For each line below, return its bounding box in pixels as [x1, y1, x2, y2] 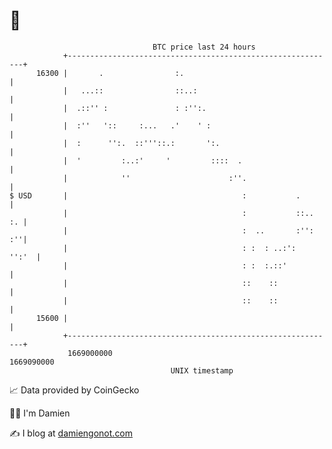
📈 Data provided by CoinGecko [9, 384, 140, 396]
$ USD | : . [9, 190, 301, 201]
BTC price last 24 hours [152, 42, 256, 52]
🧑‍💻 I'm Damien [9, 407, 71, 419]
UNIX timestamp [170, 365, 234, 376]
